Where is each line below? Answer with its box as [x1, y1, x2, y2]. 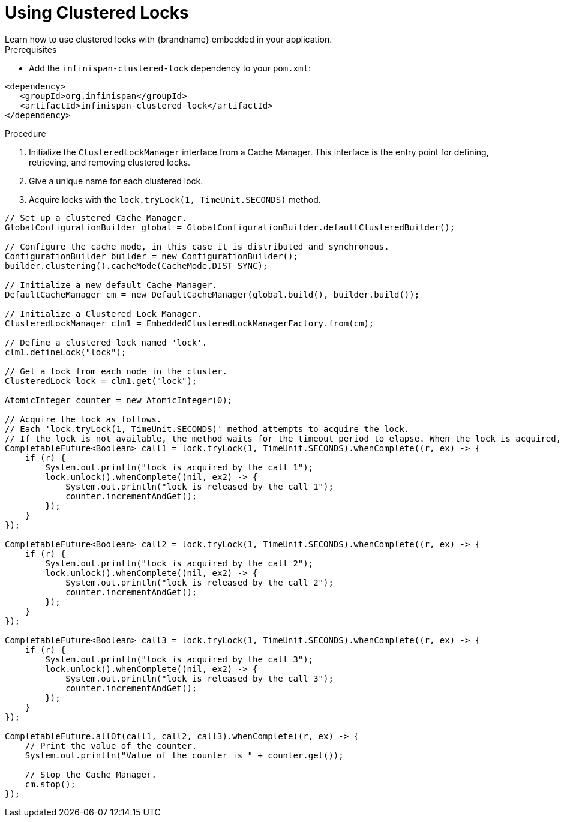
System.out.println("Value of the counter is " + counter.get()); [25, 750, 344, 760]
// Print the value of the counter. [25, 740, 197, 751]
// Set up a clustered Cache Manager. [5, 212, 187, 223]
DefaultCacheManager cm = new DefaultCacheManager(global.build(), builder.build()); [5, 289, 420, 299]
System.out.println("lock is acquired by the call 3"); [45, 654, 314, 664]
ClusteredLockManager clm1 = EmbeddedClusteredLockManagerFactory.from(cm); [5, 318, 374, 328]
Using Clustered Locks [5, 2, 189, 23]
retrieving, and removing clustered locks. [29, 157, 191, 167]
